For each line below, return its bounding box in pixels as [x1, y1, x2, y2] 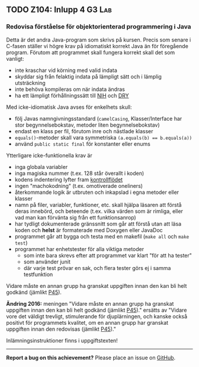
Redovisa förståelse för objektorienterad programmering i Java [6, 23, 191, 31]
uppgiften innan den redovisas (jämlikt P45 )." [6, 325, 117, 333]
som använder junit [23, 258, 71, 265]
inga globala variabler [14, 163, 68, 170]
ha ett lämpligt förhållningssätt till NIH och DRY [14, 92, 129, 99]
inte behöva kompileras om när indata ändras [14, 86, 126, 93]
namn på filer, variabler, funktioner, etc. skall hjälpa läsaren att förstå [14, 201, 182, 208]
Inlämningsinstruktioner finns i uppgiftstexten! [6, 337, 118, 344]
